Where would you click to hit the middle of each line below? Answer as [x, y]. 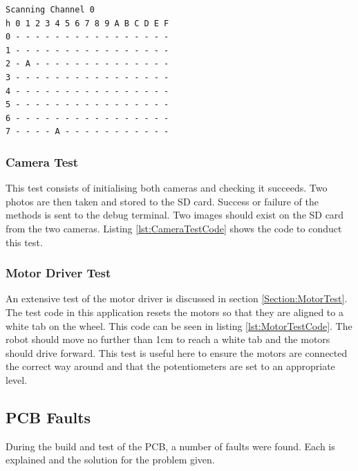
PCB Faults [48, 417]
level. [17, 379]
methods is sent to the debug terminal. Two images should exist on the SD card [175, 215]
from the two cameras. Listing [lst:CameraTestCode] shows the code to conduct [174, 228]
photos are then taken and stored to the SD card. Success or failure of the [162, 201]
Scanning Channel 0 [50, 10]
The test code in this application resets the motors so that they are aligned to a [175, 312]
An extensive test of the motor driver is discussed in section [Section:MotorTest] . [177, 298]
